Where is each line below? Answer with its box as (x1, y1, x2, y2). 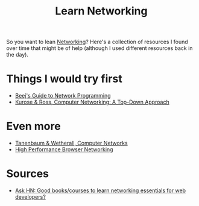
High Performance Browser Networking (14, 146, 113, 153)
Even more (6, 119, 62, 133)
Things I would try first (6, 72, 122, 86)
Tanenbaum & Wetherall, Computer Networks (14, 140, 128, 147)
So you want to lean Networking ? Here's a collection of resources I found (6, 38, 188, 46)
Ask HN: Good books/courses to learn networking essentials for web (14, 187, 186, 194)
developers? (14, 193, 46, 200)
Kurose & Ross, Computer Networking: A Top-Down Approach (14, 98, 170, 106)
